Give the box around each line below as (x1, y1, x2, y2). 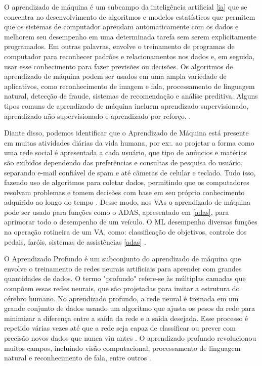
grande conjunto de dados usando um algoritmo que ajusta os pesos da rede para (4, 303, 255, 313)
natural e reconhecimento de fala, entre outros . (4, 352, 151, 363)
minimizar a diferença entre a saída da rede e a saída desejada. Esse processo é (4, 312, 248, 323)
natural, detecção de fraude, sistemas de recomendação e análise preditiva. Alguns (4, 90, 258, 101)
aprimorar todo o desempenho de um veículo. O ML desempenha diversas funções (4, 216, 257, 227)
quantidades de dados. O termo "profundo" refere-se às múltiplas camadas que (4, 273, 246, 284)
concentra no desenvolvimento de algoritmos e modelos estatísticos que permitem (4, 11, 255, 22)
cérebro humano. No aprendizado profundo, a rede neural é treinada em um (4, 293, 239, 303)
